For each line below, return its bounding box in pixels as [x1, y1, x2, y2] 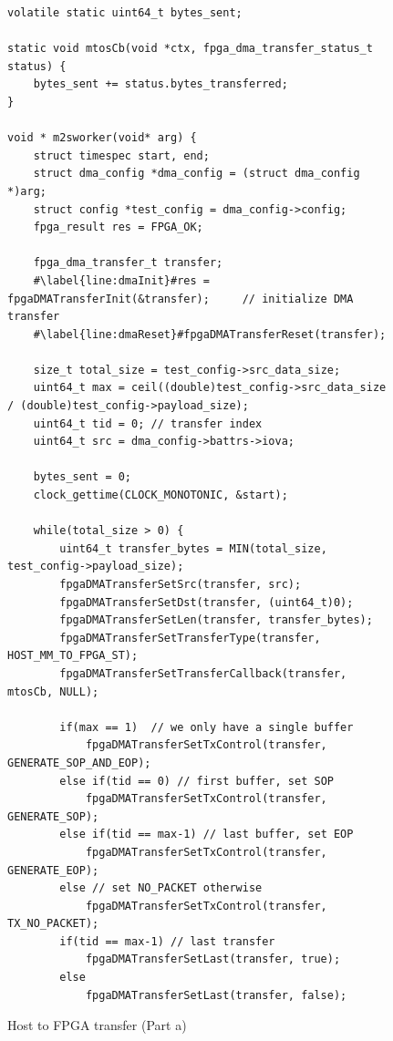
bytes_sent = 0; [33, 470, 132, 484]
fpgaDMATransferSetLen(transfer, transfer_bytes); [59, 613, 373, 627]
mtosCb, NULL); [7, 685, 99, 698]
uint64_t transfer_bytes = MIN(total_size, [59, 541, 327, 555]
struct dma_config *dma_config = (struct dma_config [33, 167, 360, 180]
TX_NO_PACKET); [7, 917, 99, 931]
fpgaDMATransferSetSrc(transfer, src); [59, 578, 302, 591]
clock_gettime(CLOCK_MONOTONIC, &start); [33, 489, 288, 502]
